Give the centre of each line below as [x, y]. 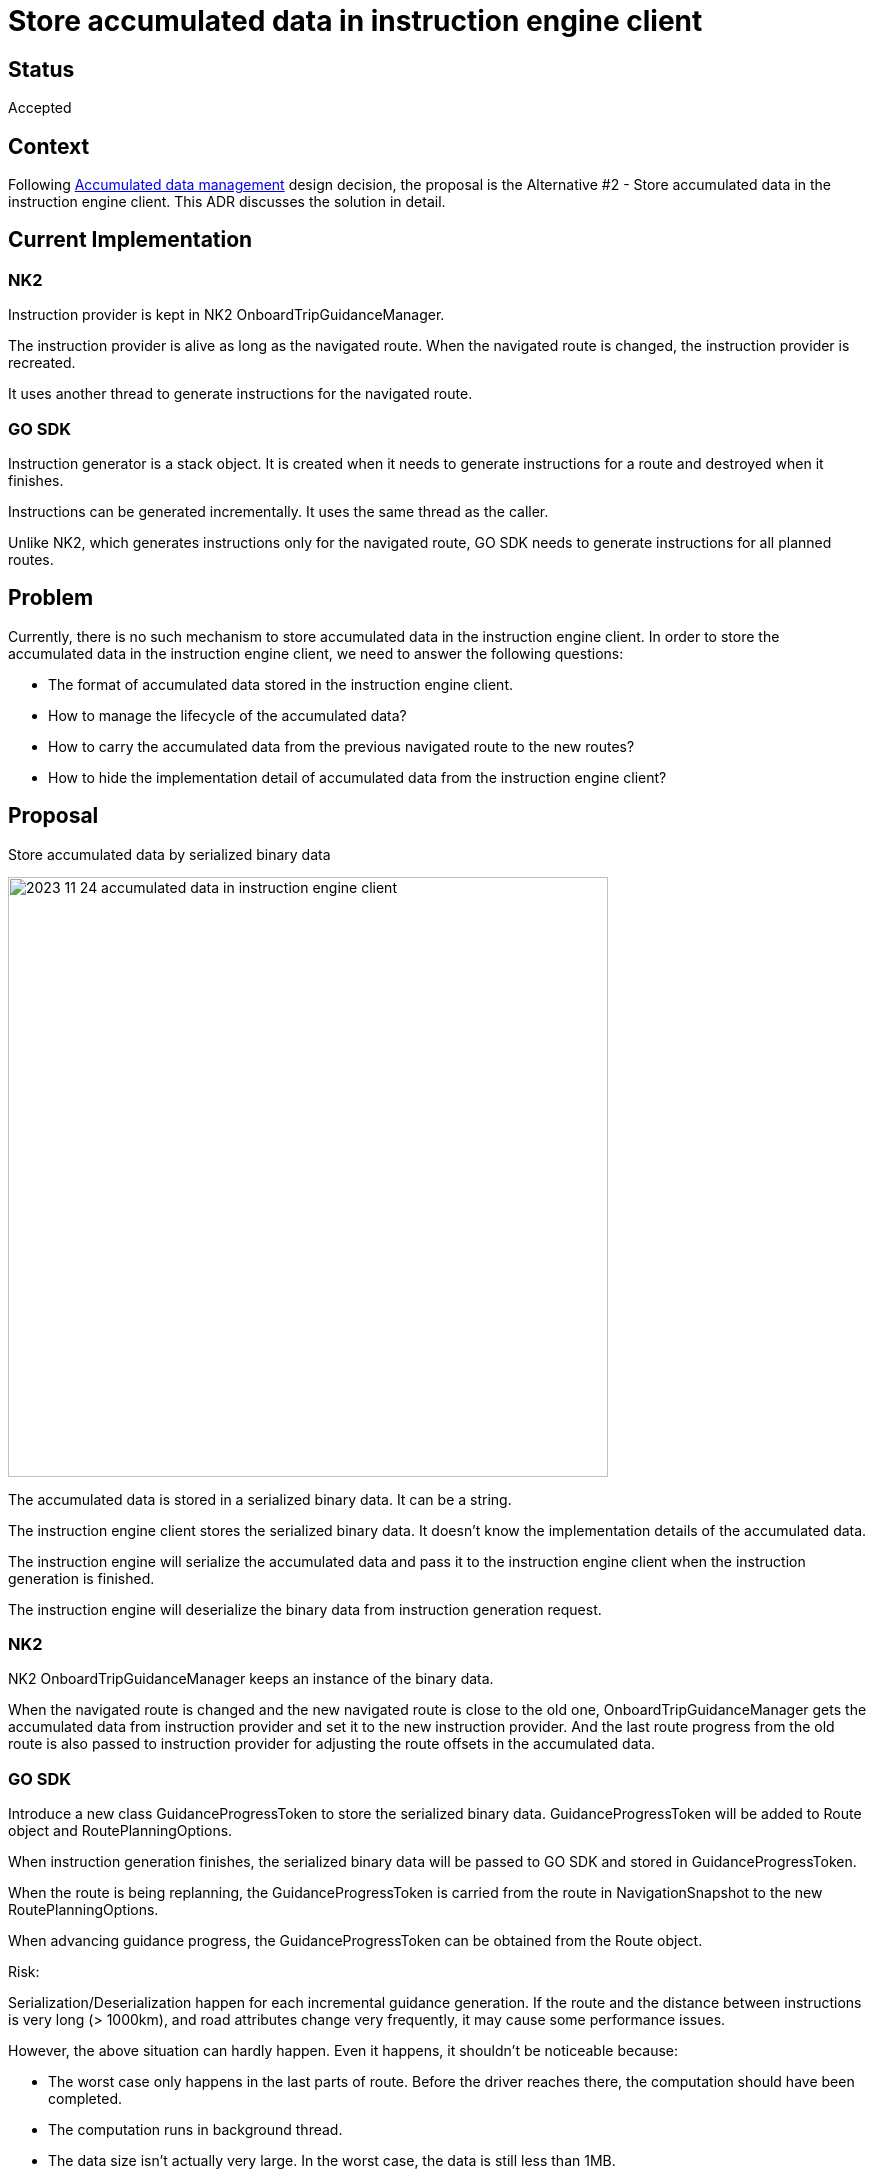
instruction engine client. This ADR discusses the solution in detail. [227, 202]
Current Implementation [130, 240]
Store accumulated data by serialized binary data [169, 854]
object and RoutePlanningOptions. [120, 1831]
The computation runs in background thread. [195, 2130]
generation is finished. [81, 1578]
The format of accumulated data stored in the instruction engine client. [281, 684]
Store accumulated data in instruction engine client [355, 21]
